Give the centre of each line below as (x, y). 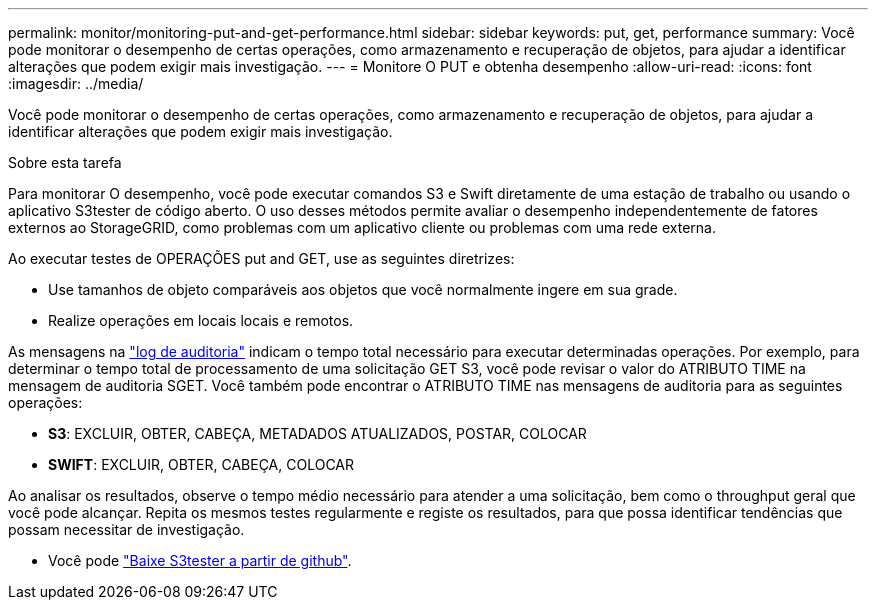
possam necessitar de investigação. (126, 529)
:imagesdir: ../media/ (76, 83)
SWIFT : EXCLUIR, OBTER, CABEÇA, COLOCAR (201, 464)
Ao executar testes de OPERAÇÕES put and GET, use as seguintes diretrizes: (261, 258)
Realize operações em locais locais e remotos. (201, 320)
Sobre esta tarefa (65, 162)
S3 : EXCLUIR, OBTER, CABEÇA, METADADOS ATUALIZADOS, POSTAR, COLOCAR (317, 433)
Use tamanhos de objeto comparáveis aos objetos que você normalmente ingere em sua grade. (363, 289)
